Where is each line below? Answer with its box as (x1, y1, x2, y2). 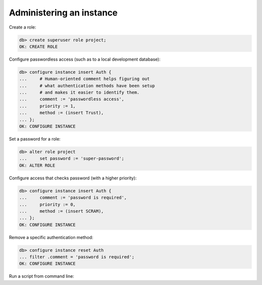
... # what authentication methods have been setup (19, 83, 155, 88)
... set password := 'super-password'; (19, 156, 125, 161)
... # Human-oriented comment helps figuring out (19, 76, 150, 82)
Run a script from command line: (9, 273, 75, 279)
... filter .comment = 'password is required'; (19, 254, 134, 260)
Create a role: (9, 24, 36, 30)
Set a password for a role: (9, 136, 61, 142)
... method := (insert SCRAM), (19, 208, 104, 214)
